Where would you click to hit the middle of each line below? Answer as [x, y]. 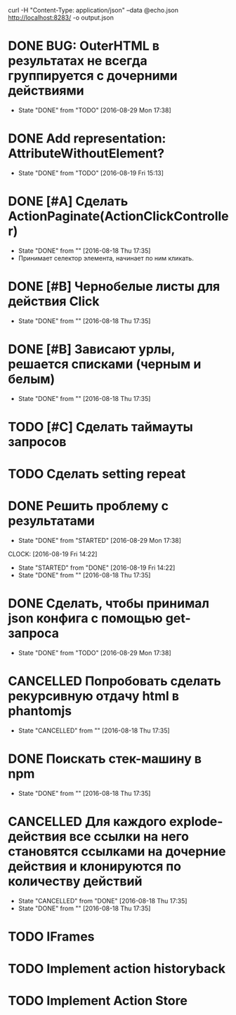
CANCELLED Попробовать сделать [115, 681]
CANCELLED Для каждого [87, 822]
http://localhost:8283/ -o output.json [61, 18]
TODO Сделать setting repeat [97, 474]
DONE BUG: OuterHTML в [84, 46]
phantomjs [40, 711]
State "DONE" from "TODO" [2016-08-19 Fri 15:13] [91, 173]
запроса [33, 633]
